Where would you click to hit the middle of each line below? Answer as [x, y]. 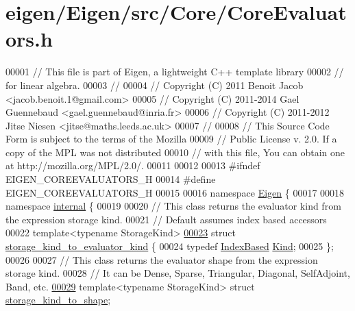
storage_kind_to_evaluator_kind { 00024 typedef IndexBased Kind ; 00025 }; [170, 246]
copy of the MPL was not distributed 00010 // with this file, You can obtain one [175, 152]
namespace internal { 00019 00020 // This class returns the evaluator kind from [173, 206]
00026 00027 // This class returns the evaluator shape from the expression [162, 259]
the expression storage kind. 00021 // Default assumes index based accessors [166, 219]
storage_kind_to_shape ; [58, 300]
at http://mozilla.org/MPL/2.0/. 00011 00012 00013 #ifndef [133, 165]
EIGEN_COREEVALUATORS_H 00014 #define [111, 179]
